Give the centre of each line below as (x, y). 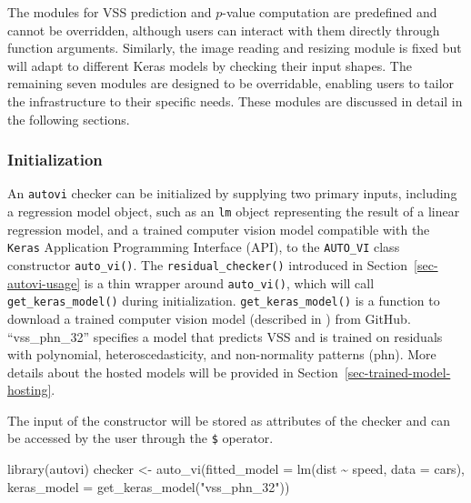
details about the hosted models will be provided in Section (173, 372)
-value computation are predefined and (330, 12)
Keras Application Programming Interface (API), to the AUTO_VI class (204, 247)
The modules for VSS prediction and (110, 12)
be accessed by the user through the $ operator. (140, 438)
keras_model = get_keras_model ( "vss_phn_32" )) (149, 486)
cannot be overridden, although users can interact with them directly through (224, 30)
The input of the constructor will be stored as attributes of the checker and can (229, 420)
